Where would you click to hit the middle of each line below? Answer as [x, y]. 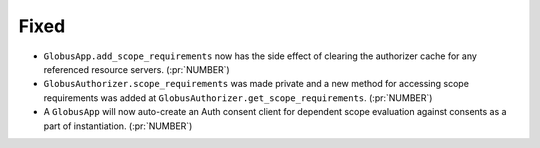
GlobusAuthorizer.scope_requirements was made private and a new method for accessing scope [256, 84]
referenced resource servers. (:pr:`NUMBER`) [136, 69]
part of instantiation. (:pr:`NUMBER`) [118, 126]
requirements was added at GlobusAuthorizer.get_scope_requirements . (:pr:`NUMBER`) [238, 97]
